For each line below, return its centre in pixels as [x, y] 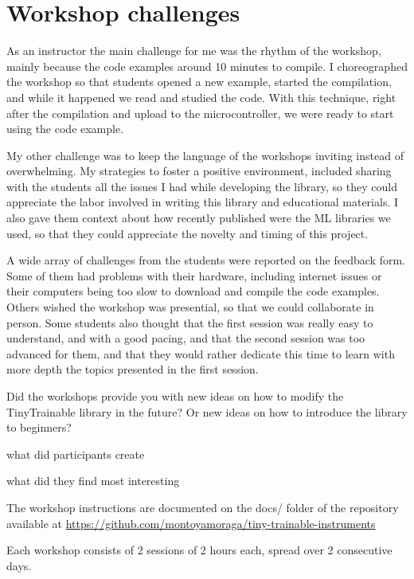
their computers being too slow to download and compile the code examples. [193, 291]
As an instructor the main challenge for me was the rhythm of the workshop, [194, 51]
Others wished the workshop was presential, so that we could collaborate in [190, 307]
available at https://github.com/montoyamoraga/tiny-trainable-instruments [191, 523]
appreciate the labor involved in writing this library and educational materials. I [202, 202]
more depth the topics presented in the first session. [133, 369]
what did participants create [76, 454]
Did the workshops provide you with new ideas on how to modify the [175, 396]
